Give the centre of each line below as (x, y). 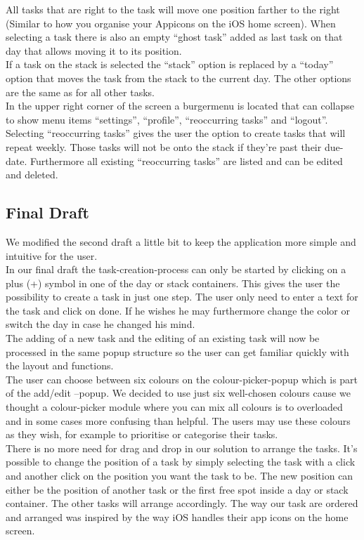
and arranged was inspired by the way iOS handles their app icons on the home (177, 516)
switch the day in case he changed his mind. (100, 324)
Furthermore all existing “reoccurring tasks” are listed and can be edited (186, 160)
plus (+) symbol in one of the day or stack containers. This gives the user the (173, 283)
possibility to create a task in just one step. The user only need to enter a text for (182, 297)
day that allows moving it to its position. (94, 50)
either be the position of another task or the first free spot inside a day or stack (177, 489)
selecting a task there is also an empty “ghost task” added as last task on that (174, 37)
